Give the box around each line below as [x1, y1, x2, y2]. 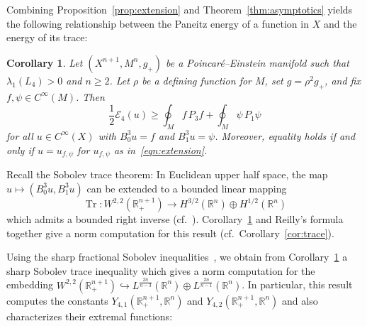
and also [282, 293, 318, 308]
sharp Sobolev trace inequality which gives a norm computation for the [6, 263, 315, 278]
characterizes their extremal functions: [6, 308, 173, 323]
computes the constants [6, 293, 108, 308]
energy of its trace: [6, 30, 88, 45]
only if [6, 142, 35, 157]
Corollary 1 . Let [6, 55, 83, 70]
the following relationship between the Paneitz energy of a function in [6, 16, 309, 31]
